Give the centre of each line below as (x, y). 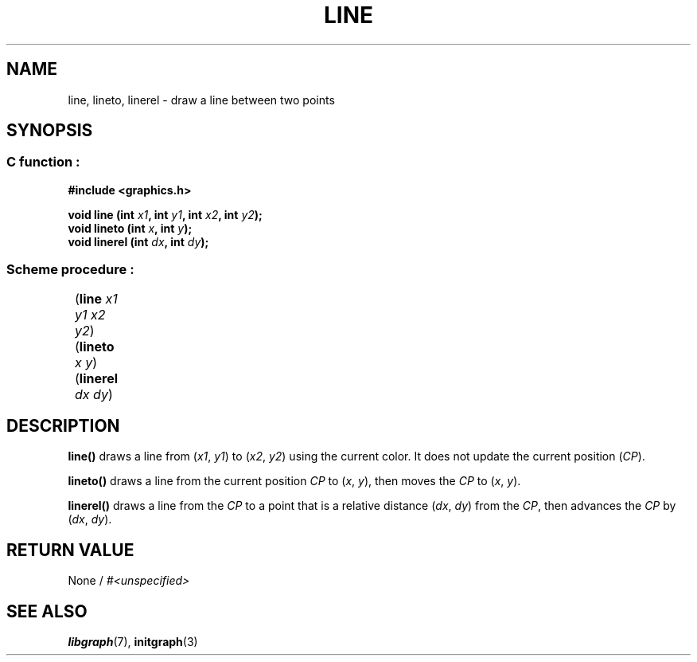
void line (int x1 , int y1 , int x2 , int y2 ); (165, 214)
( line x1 (96, 298)
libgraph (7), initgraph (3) (133, 642)
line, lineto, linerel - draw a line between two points (201, 100)
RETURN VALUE (70, 550)
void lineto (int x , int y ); (130, 228)
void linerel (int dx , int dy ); (138, 241)
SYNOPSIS (50, 131)
